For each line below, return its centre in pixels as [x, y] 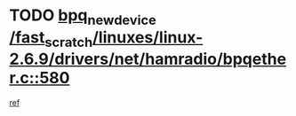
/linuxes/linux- [148, 37]
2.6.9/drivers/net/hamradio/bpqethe [148, 59]
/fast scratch [51, 39]
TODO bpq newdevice [83, 17]
